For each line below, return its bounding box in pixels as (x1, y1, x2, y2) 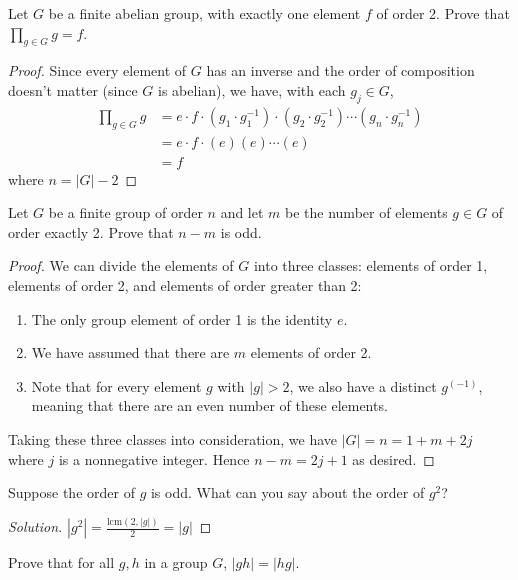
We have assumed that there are (31, 342, 230, 363)
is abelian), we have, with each (158, 79, 346, 100)
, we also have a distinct (289, 375, 437, 396)
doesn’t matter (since (8, 79, 138, 100)
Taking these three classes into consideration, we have (8, 429, 338, 450)
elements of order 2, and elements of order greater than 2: (8, 275, 362, 296)
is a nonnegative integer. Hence (58, 448, 250, 469)
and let (220, 202, 264, 223)
